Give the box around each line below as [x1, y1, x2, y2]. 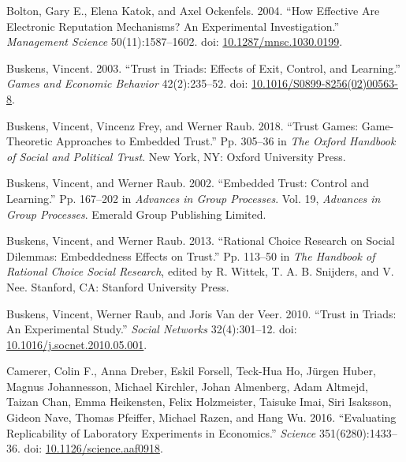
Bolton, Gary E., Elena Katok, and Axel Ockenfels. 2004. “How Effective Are [6, 2, 380, 18]
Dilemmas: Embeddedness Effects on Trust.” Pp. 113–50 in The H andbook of [6, 247, 375, 264]
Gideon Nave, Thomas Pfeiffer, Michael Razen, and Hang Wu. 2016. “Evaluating [6, 409, 397, 426]
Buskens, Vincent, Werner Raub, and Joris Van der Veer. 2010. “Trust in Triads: [6, 305, 397, 321]
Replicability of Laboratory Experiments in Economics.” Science [6, 424, 316, 441]
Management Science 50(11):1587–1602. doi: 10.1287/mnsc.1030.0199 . [6, 33, 343, 50]
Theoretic [6, 133, 53, 149]
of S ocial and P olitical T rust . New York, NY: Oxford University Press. [6, 148, 346, 164]
